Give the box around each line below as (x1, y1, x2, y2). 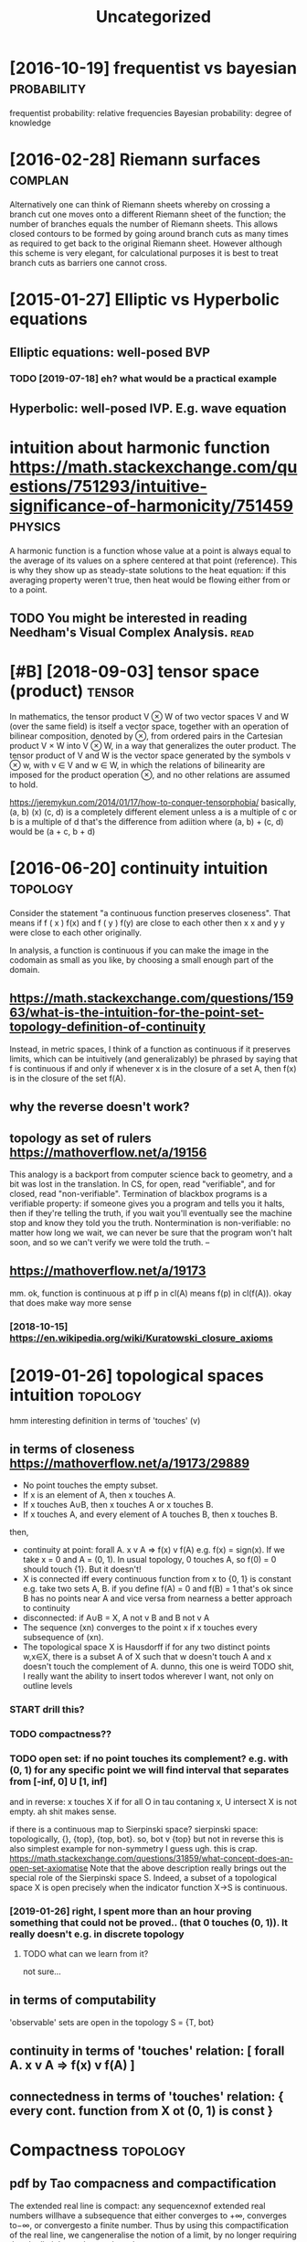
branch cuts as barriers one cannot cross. (9, 257, 167, 268)
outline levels (22, 1681, 73, 1692)
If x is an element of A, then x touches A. (22, 1489, 176, 1500)
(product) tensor (9, 681, 134, 701)
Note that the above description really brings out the (90, 1863, 287, 1874)
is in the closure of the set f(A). (9, 1073, 126, 1084)
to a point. (9, 583, 48, 595)
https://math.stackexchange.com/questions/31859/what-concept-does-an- (9, 1852, 294, 1863)
